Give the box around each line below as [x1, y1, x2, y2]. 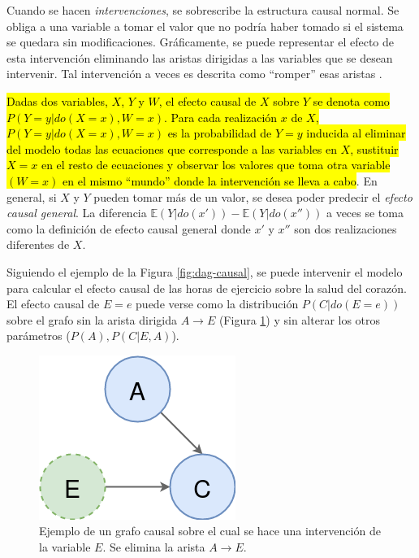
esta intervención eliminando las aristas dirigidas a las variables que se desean [6, 49, 393, 66]
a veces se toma [326, 204, 404, 221]
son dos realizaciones [294, 220, 397, 237]
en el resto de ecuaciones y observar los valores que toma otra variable [41, 156, 391, 173]
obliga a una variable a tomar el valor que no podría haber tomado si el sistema [6, 17, 404, 34]
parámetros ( [6, 327, 71, 344]
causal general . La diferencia [6, 204, 147, 221]
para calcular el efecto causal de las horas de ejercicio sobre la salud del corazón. [6, 279, 407, 296]
